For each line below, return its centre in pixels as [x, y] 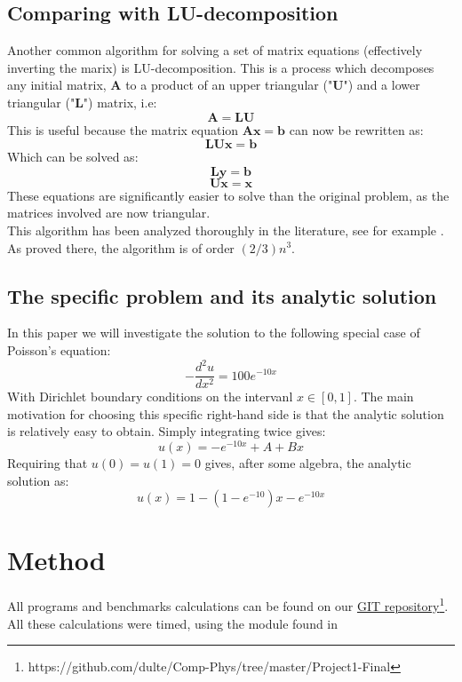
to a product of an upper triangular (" [229, 85]
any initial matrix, [57, 85]
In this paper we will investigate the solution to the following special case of [214, 333]
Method [56, 560]
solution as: [38, 480]
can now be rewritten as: [356, 129]
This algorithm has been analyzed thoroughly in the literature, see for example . [226, 230]
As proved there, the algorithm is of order [121, 247]
